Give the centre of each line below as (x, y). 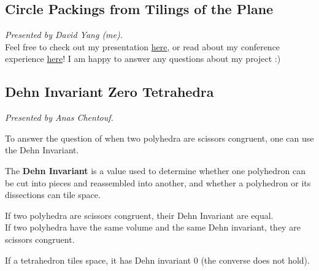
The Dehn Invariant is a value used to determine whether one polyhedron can (156, 170)
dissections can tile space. (53, 195)
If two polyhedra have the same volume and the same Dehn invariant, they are (153, 227)
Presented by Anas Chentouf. (59, 117)
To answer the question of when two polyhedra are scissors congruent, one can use (159, 138)
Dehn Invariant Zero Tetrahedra (110, 92)
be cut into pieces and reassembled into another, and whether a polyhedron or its (158, 182)
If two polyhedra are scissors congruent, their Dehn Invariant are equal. (139, 215)
